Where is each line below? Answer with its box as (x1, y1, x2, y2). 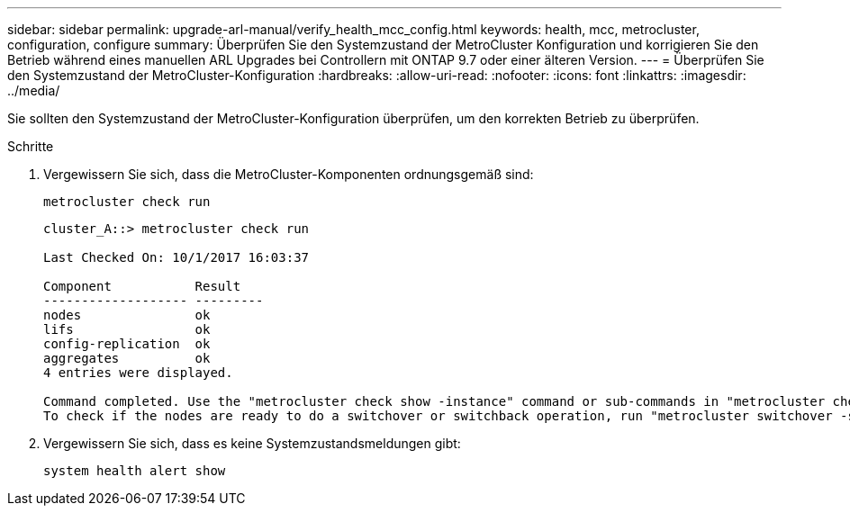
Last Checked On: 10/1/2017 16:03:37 (43, 250, 310, 265)
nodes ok (43, 308, 211, 322)
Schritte (7, 139, 54, 154)
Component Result (43, 279, 241, 293)
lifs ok (43, 322, 211, 337)
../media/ (7, 83, 60, 98)
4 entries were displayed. (43, 365, 233, 380)
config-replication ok (43, 337, 211, 351)
